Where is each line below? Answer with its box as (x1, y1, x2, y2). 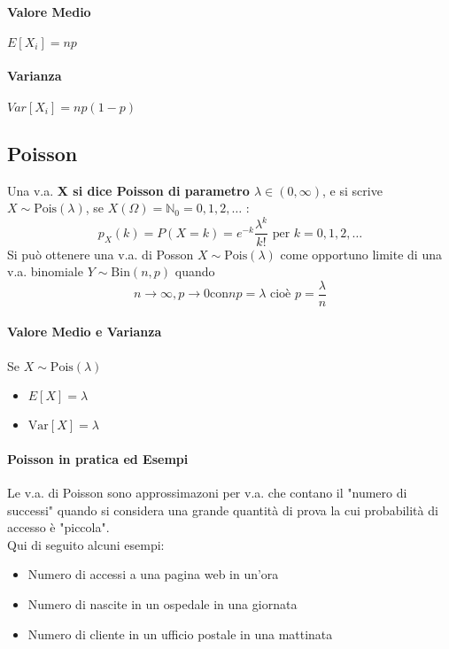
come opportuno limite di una (280, 244, 442, 263)
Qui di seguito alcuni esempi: (7, 535, 165, 553)
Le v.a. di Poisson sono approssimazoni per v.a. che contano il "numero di (7, 483, 407, 501)
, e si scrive (322, 181, 383, 199)
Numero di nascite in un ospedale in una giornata (27, 594, 298, 613)
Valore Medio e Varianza (7, 322, 162, 341)
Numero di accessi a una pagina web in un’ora (27, 565, 279, 583)
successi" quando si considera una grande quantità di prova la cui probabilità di (7, 500, 438, 519)
